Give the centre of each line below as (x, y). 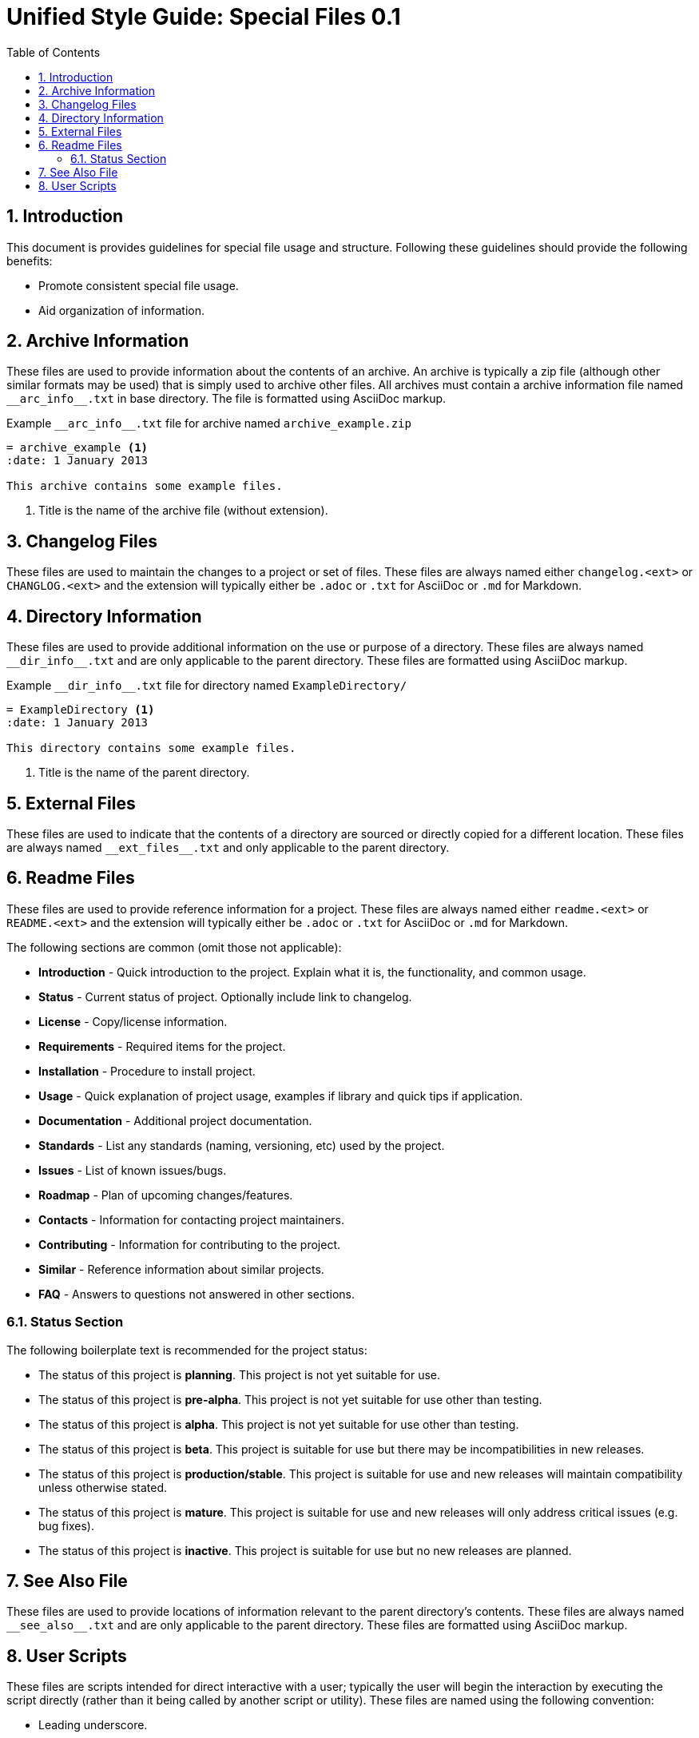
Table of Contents (54, 52)
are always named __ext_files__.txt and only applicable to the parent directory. (228, 847)
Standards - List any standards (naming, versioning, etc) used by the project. (242, 1145)
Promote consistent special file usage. (139, 285)
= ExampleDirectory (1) (81, 710)
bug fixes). (66, 1525)
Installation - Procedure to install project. (147, 1071)
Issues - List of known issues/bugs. (133, 1170)
